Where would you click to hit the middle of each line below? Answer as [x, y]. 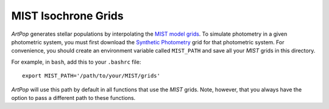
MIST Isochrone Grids [68, 16]
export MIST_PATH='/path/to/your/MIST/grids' [91, 76]
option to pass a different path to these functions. [73, 97]
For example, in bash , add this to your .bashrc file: [76, 62]
